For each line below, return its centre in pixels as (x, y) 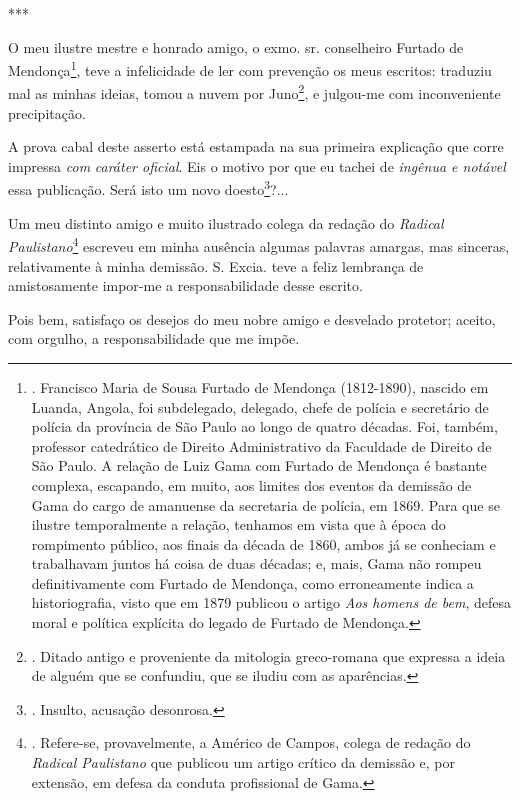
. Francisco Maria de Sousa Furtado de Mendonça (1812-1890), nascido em (260, 386)
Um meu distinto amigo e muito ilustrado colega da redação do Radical (226, 222)
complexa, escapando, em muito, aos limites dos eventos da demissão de (251, 484)
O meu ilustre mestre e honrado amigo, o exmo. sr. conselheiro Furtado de (236, 46)
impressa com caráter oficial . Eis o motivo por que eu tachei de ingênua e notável (257, 165)
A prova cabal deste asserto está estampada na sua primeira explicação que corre (256, 146)
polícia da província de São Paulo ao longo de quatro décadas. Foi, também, (264, 426)
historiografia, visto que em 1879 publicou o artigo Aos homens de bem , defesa (271, 602)
